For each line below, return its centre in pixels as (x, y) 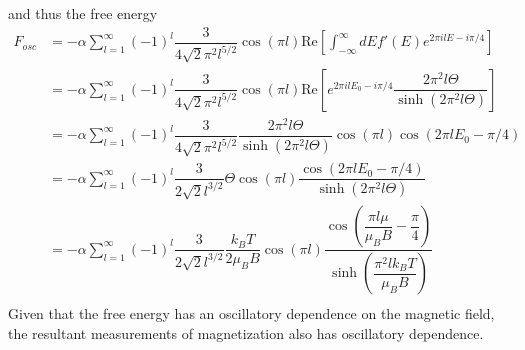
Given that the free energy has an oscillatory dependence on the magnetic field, (251, 313)
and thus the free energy (83, 13)
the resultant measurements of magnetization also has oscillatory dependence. (246, 332)
